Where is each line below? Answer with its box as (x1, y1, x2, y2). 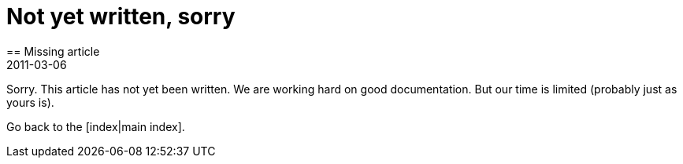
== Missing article (6, 44, 100, 58)
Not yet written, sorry (6, 3, 236, 30)
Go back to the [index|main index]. (6, 119, 185, 133)
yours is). (6, 95, 54, 109)
